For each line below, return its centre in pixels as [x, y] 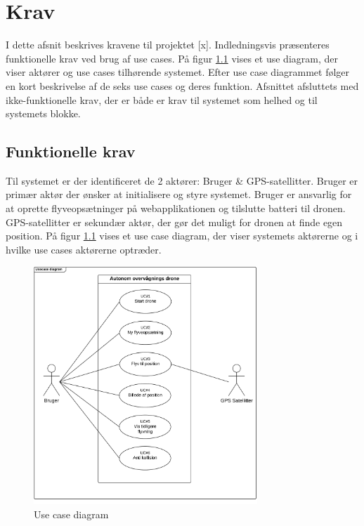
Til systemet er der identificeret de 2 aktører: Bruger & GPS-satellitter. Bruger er [182, 180]
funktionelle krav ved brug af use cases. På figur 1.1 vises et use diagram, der [172, 58]
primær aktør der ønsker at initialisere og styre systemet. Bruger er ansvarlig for [179, 194]
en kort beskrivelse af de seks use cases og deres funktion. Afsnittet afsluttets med [182, 85]
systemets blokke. [43, 113]
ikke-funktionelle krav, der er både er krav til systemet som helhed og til [162, 99]
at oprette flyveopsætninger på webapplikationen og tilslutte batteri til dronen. [176, 208]
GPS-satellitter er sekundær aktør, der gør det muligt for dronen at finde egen [174, 222]
